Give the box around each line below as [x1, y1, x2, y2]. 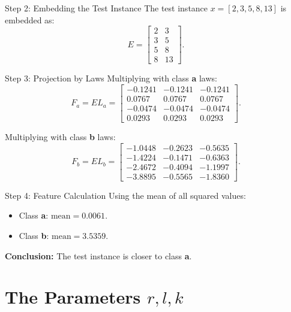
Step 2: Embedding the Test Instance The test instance [5, 2, 208, 14]
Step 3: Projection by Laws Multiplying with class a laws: [5, 72, 217, 84]
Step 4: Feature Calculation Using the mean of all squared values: [5, 189, 246, 201]
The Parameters [5, 284, 141, 309]
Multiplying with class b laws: [5, 131, 116, 143]
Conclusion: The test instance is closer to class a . [5, 249, 192, 262]
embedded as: [5, 13, 55, 26]
